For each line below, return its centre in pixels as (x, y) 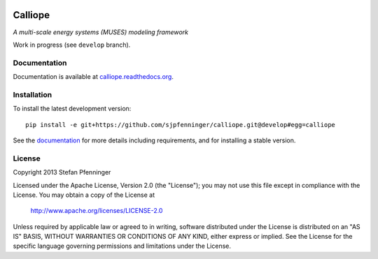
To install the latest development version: (72, 109)
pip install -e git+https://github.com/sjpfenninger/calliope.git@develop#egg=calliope (181, 125)
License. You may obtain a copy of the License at (84, 195)
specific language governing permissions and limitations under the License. (122, 246)
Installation (33, 94)
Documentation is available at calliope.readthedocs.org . (93, 77)
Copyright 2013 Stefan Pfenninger (62, 172)
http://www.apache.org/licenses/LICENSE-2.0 (97, 211)
